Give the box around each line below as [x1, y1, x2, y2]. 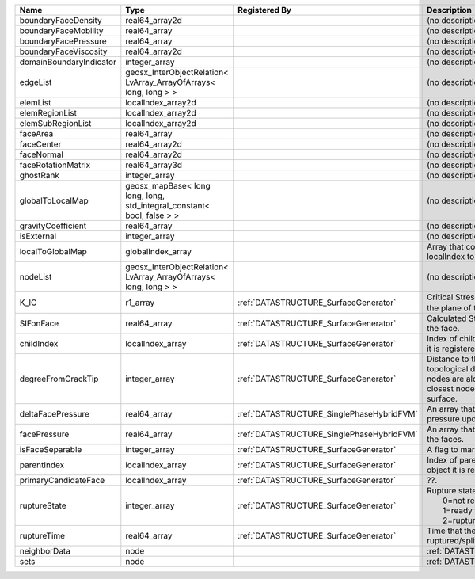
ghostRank [19, 170, 59, 181]
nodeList [19, 272, 52, 282]
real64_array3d [125, 159, 182, 170]
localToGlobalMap [19, 246, 87, 257]
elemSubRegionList [19, 118, 92, 128]
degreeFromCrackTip [19, 373, 99, 384]
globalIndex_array [125, 246, 192, 257]
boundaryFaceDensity [19, 15, 102, 25]
